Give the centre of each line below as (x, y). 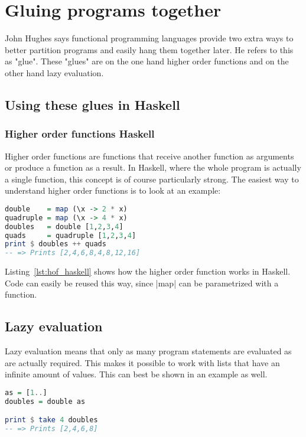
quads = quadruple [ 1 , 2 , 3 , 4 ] (71, 235)
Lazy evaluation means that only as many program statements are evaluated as (148, 351)
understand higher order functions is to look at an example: (113, 190)
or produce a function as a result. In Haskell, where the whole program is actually (153, 167)
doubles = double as (45, 401)
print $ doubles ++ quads (56, 244)
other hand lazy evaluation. (54, 72)
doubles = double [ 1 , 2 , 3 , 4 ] (64, 226)
